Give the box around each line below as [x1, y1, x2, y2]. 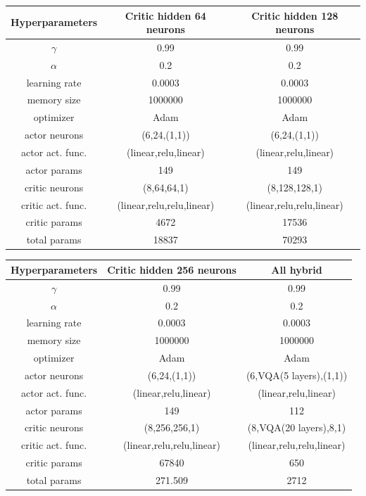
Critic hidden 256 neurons [107, 262, 236, 276]
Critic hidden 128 [251, 8, 339, 23]
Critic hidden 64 [125, 8, 206, 23]
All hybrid [271, 262, 322, 276]
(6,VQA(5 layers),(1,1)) [246, 367, 348, 382]
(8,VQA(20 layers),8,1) [247, 420, 346, 435]
